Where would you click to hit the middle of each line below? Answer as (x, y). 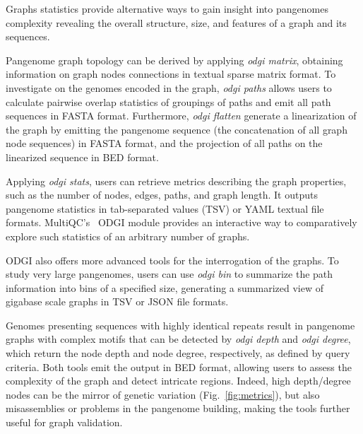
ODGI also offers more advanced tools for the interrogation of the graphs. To (172, 260)
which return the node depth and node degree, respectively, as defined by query (178, 353)
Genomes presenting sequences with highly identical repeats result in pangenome (180, 325)
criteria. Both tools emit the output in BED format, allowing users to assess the (179, 366)
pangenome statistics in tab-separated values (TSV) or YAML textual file (165, 208)
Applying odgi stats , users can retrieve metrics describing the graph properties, (176, 181)
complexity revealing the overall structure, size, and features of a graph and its (176, 22)
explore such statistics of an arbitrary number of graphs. (128, 236)
